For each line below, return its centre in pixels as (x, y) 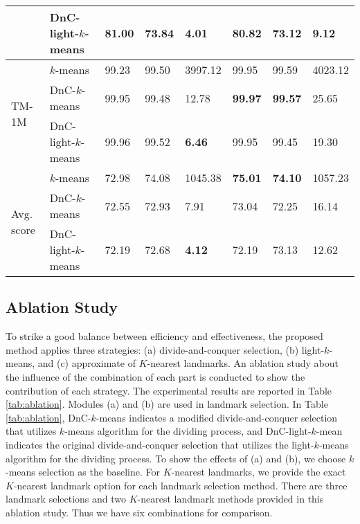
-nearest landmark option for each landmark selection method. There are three (180, 485)
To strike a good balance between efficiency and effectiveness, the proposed (164, 336)
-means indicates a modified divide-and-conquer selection (217, 417)
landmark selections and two (66, 499)
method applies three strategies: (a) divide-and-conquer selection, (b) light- (165, 349)
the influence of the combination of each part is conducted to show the (155, 376)
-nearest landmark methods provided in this (231, 499)
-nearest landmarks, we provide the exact (259, 472)
